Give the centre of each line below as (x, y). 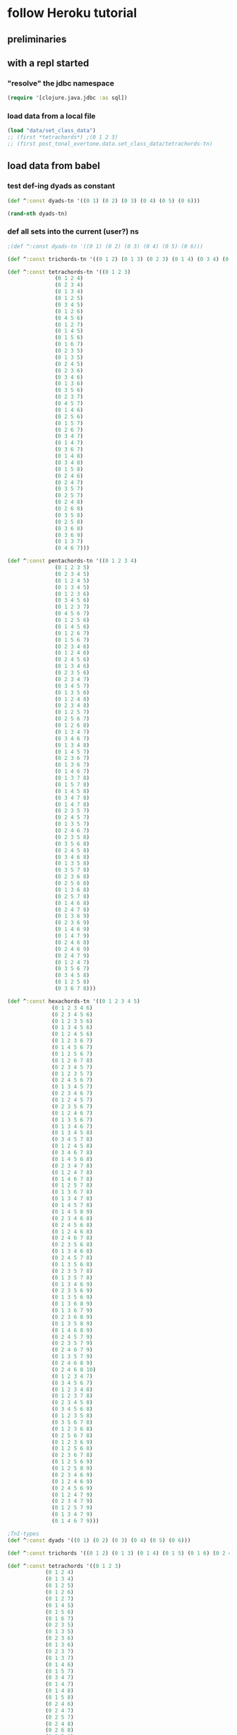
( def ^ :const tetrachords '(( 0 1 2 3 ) (64, 1566)
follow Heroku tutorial (72, 13)
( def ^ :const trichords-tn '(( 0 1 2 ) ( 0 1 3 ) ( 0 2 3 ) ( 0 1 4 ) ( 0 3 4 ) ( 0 (118, 259)
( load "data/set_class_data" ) (52, 131)
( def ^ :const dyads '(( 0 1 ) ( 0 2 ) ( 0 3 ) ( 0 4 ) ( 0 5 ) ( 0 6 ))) (99, 1540)
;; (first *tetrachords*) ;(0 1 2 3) (63, 137)
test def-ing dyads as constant (61, 186)
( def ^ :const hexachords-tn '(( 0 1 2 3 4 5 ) (74, 1001)
